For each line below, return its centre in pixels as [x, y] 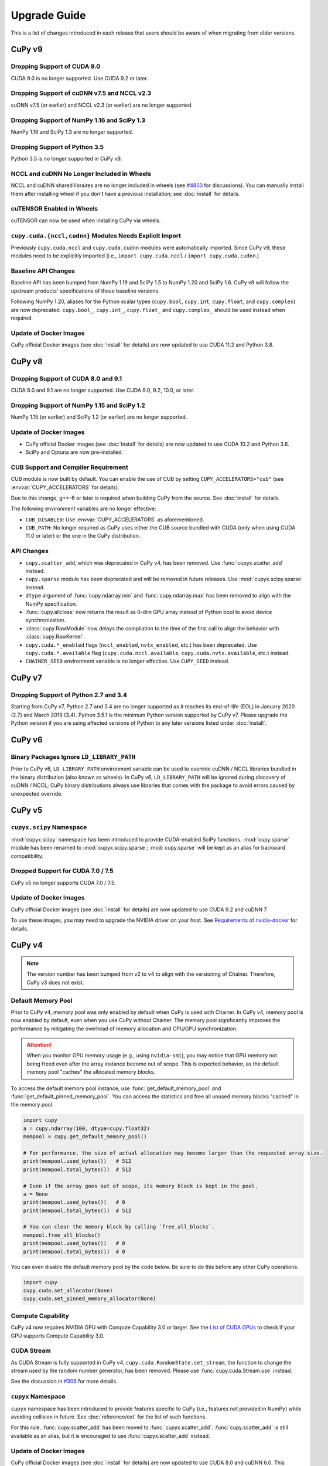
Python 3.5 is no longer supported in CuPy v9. [66, 159]
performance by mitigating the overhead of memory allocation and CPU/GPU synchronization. [124, 1029]
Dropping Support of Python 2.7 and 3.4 [69, 695]
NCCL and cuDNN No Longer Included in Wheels [81, 174]
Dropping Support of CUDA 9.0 [56, 66]
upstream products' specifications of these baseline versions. [86, 291]
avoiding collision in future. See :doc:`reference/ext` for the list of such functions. [109, 1417]
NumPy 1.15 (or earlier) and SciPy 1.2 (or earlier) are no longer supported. [99, 417]
